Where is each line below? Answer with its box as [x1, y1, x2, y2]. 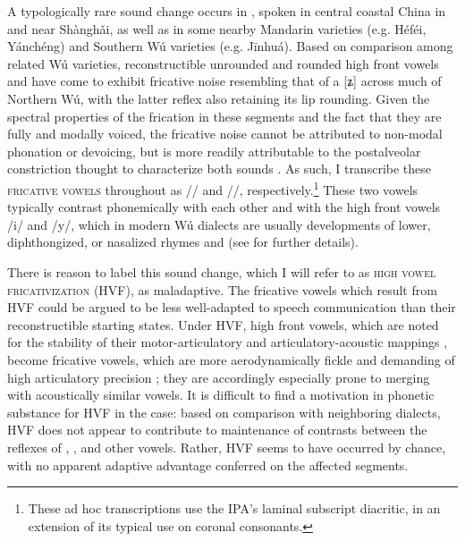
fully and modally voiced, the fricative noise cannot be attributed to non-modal [7, 124, 443, 143]
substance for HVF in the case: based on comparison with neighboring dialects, [7, 402, 441, 421]
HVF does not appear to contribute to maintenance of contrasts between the [7, 420, 427, 439]
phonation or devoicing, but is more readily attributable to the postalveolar [7, 141, 421, 160]
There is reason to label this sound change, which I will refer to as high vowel [7, 262, 436, 281]
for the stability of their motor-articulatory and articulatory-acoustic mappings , [7, 333, 448, 351]
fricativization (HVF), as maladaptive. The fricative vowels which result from [7, 280, 437, 299]
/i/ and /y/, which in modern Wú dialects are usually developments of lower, [7, 215, 431, 233]
